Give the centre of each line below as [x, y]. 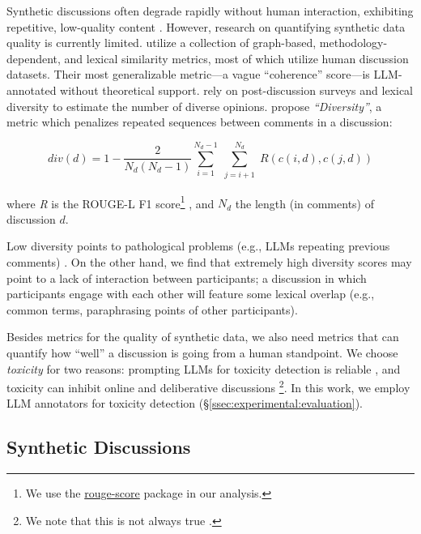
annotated [32, 90]
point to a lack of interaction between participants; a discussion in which [187, 278]
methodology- [353, 43]
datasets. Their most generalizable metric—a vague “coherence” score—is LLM [202, 74]
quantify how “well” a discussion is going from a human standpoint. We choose [202, 352]
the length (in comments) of [304, 203]
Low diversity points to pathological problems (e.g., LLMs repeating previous [198, 246]
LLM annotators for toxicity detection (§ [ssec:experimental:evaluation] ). [185, 403]
